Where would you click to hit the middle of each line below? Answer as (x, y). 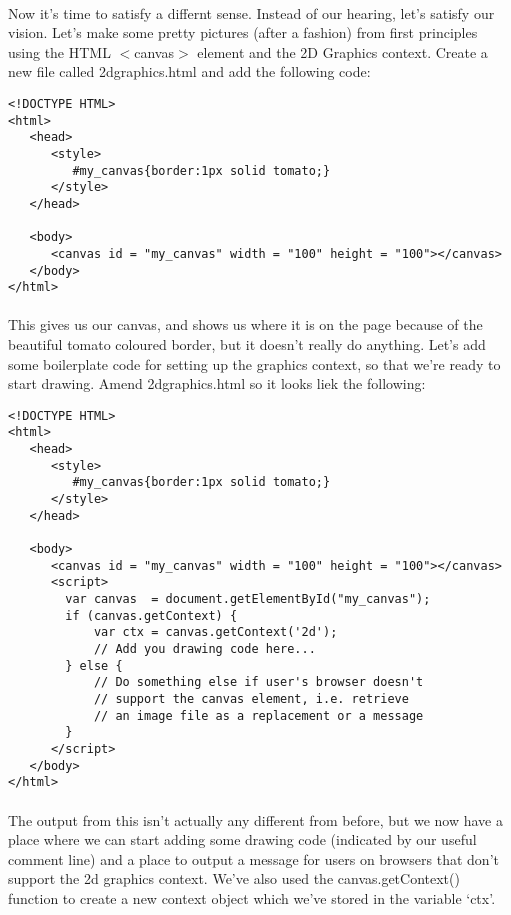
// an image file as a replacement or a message (258, 715)
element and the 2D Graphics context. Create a (342, 51)
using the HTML (59, 51)
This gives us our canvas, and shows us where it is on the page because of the (245, 324)
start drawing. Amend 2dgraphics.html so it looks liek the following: (217, 383)
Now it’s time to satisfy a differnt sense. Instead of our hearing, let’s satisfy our (251, 12)
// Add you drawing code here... (204, 649)
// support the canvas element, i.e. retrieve (251, 698)
